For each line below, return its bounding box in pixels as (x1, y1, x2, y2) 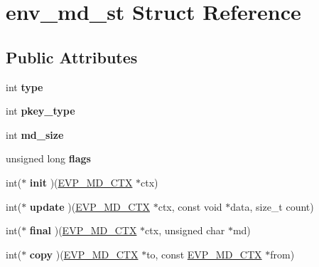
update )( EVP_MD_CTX (29, 199, 150, 214)
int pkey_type (6, 103, 75, 118)
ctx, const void (158, 199, 222, 214)
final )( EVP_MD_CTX (29, 223, 137, 238)
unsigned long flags (6, 151, 91, 166)
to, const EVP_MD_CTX (146, 246, 262, 261)
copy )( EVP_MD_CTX (29, 246, 139, 261)
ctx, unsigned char (145, 223, 225, 238)
